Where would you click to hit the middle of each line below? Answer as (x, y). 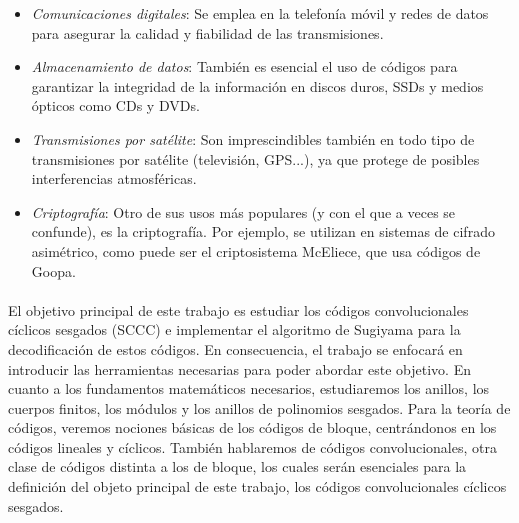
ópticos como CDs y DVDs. (115, 105)
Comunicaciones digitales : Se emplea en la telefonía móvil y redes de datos (260, 13)
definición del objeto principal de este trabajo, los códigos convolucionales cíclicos (257, 486)
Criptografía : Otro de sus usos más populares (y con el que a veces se (243, 211)
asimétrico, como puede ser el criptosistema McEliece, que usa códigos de (256, 250)
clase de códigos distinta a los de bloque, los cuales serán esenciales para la (237, 466)
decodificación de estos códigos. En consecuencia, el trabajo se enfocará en (235, 348)
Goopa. (53, 270)
